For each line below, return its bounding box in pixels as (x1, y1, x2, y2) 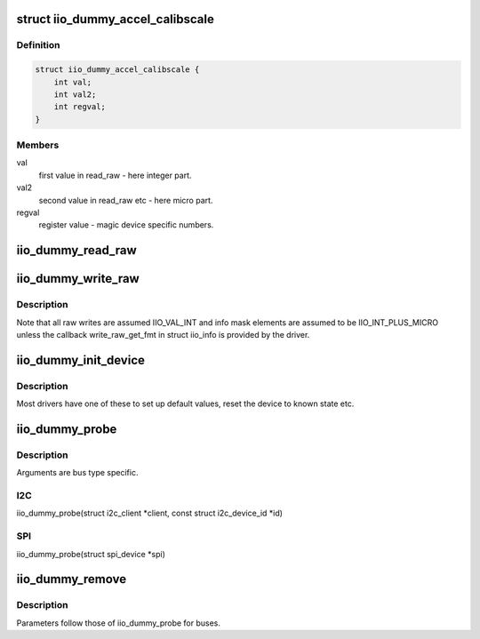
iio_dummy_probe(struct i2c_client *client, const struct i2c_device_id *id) (16, 507, 284, 519)
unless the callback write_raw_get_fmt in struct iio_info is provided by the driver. (16, 329, 310, 339)
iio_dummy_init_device (16, 352, 146, 368)
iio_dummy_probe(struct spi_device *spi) (16, 548, 166, 559)
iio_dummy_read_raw (16, 243, 137, 258)
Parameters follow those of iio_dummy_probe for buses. (16, 618, 221, 628)
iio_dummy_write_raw (16, 271, 140, 286)
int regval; (53, 102, 107, 112)
